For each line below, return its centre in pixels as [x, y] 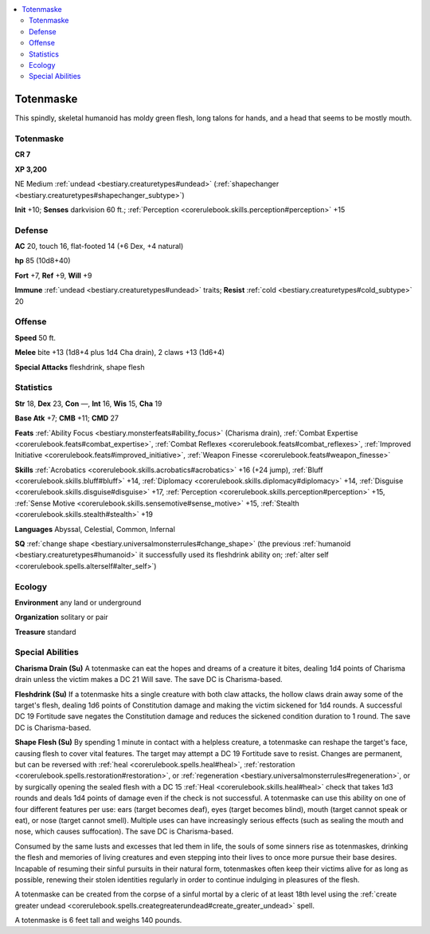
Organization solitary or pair [62, 617]
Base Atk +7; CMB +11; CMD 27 [67, 418]
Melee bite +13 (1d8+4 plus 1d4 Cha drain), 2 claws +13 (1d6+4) [120, 353]
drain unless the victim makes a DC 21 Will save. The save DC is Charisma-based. [149, 680]
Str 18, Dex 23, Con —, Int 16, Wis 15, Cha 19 [88, 404]
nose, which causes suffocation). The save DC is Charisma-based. [124, 832]
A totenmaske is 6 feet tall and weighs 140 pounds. [98, 920]
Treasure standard [45, 632]
